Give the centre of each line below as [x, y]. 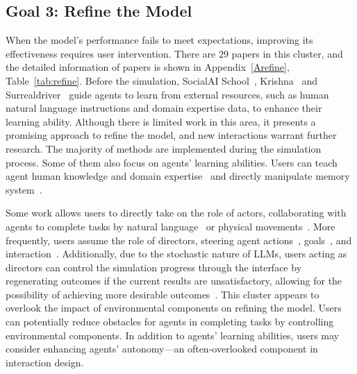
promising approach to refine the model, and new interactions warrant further [171, 135]
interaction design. [45, 362]
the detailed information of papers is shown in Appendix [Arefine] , [148, 67]
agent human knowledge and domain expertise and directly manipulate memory [178, 176]
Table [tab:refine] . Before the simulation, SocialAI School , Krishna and [161, 80]
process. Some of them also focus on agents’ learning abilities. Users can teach [172, 162]
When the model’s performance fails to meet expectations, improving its [159, 40]
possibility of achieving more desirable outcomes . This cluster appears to [163, 294]
